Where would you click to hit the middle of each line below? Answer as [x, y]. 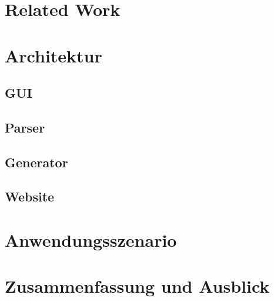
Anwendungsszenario [91, 240]
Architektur [54, 55]
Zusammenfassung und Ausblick [137, 286]
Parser [25, 127]
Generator [36, 162]
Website [30, 196]
